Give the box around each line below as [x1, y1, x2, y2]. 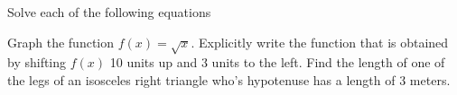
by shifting [7, 53, 67, 72]
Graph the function [7, 32, 115, 51]
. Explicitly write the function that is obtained [191, 32, 449, 51]
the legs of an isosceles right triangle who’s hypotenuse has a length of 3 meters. [7, 70, 451, 89]
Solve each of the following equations [7, 3, 211, 21]
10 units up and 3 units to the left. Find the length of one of [109, 53, 445, 72]
